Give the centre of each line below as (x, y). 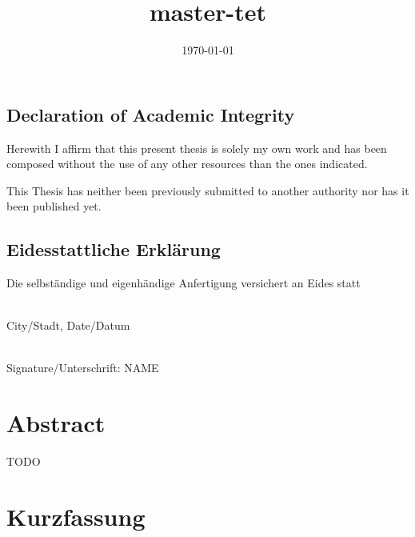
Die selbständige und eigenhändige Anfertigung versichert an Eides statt (184, 283)
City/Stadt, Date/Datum (68, 325)
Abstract (56, 423)
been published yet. (54, 206)
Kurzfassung (76, 516)
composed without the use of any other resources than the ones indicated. (187, 164)
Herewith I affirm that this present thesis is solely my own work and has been (197, 148)
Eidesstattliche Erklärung (114, 249)
